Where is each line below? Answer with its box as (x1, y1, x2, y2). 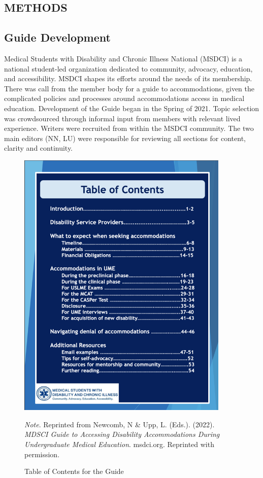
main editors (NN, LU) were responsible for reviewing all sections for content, (4, 132, 246, 143)
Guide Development (4, 29, 111, 45)
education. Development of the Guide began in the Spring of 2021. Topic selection (4, 103, 259, 113)
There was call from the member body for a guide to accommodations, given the (4, 83, 254, 93)
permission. (24, 449, 60, 459)
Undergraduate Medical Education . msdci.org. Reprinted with (24, 438, 214, 449)
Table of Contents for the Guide (24, 466, 124, 476)
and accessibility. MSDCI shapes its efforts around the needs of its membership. (4, 73, 252, 84)
